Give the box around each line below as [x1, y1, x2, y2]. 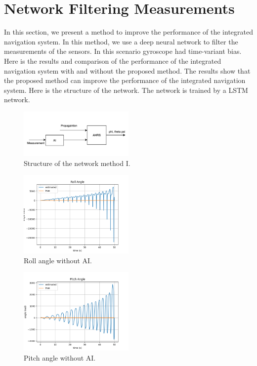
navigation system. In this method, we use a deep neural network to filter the [4, 36, 238, 46]
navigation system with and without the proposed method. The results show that [4, 65, 251, 76]
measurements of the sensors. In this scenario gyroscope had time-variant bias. [4, 46, 242, 56]
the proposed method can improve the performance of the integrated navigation [4, 75, 246, 85]
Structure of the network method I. [24, 158, 130, 168]
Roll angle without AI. [24, 255, 92, 265]
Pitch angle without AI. [24, 352, 96, 363]
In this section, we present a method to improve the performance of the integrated [4, 27, 253, 37]
